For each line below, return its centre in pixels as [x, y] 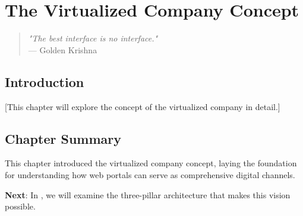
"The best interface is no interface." [93, 38]
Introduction [45, 81]
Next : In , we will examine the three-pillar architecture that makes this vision [148, 194]
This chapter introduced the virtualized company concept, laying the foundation [151, 163]
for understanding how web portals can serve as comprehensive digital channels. [150, 174]
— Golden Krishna [63, 49]
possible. [20, 206]
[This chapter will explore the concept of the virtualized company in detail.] [143, 106]
